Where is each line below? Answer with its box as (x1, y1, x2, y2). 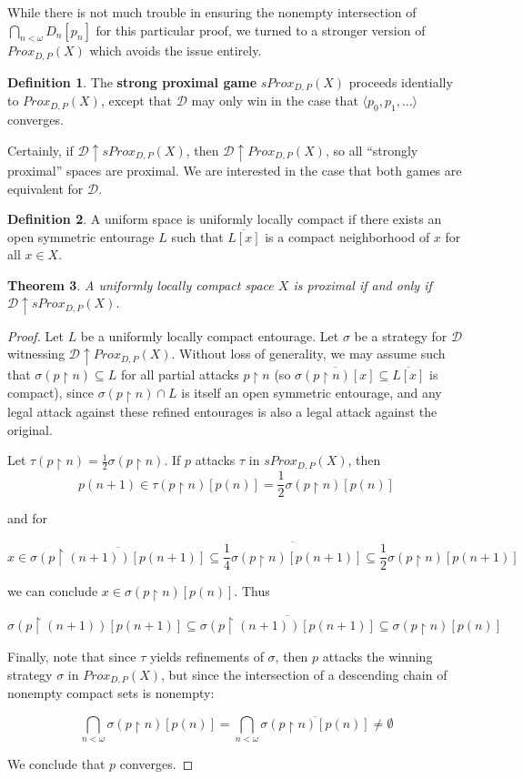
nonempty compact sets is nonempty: (7, 683, 215, 703)
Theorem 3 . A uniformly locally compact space (7, 275, 274, 294)
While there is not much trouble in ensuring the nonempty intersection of (7, 3, 417, 21)
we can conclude (7, 582, 98, 601)
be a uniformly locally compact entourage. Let (80, 326, 339, 345)
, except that (100, 91, 173, 110)
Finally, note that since (7, 647, 136, 666)
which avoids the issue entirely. (89, 41, 262, 60)
